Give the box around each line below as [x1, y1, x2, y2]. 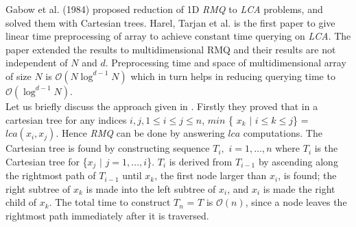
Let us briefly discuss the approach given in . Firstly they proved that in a [5, 98, 318, 113]
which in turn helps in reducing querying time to [130, 68, 335, 83]
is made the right [263, 181, 335, 196]
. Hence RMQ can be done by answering [56, 126, 225, 140]
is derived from [169, 154, 233, 168]
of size [5, 68, 32, 83]
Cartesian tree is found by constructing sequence [5, 141, 210, 155]
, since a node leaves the [245, 195, 347, 209]
